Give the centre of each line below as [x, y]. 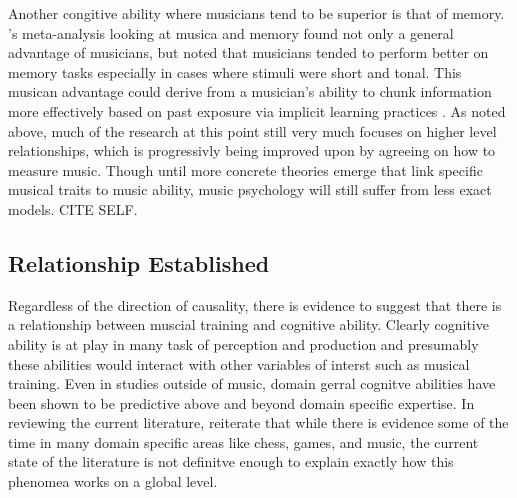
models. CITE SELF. [73, 208]
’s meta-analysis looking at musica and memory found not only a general [231, 32]
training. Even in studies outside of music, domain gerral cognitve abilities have [252, 383]
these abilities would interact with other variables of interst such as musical [239, 363]
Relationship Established [139, 262]
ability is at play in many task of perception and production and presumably [243, 343]
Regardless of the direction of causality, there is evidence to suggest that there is [255, 304]
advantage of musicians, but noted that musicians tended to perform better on [248, 52]
